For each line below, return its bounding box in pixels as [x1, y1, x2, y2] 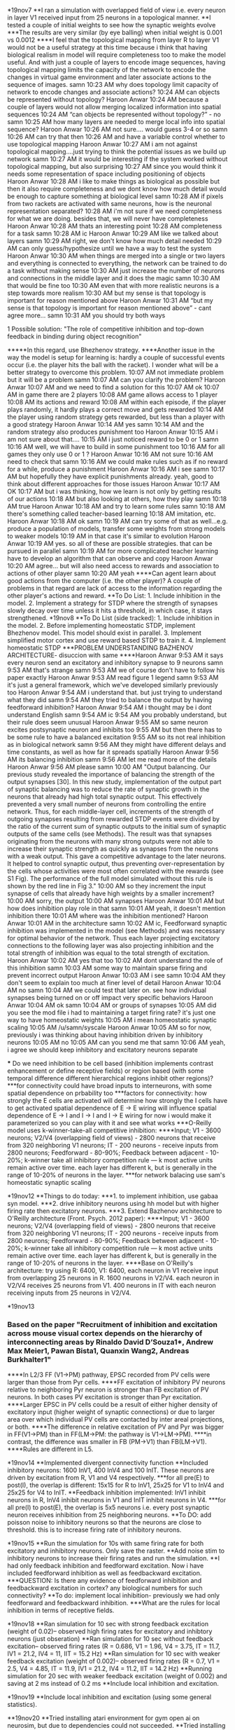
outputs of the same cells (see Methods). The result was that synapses [7, 830, 212, 838]
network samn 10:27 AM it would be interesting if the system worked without [7, 155, 228, 163]
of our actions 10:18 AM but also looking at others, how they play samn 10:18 [7, 495, 227, 503]
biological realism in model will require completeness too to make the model [7, 50, 226, 59]
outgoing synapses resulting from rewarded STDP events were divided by [7, 815, 220, 823]
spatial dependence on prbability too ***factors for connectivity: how [7, 1089, 208, 1097]
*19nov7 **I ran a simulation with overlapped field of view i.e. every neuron [7, 6, 226, 14]
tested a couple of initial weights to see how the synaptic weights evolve [7, 21, 216, 29]
